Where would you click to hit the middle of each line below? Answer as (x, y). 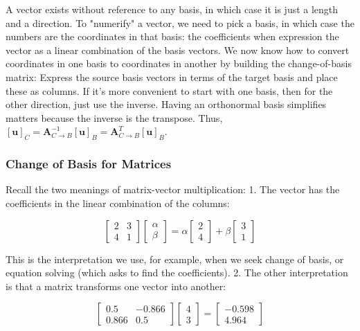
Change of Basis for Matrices (89, 164)
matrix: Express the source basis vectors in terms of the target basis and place (172, 77)
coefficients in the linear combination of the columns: (118, 203)
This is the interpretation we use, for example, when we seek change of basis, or (175, 259)
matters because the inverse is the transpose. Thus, (114, 117)
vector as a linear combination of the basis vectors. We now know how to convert (178, 50)
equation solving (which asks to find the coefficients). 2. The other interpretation (177, 272)
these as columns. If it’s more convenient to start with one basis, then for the (169, 90)
